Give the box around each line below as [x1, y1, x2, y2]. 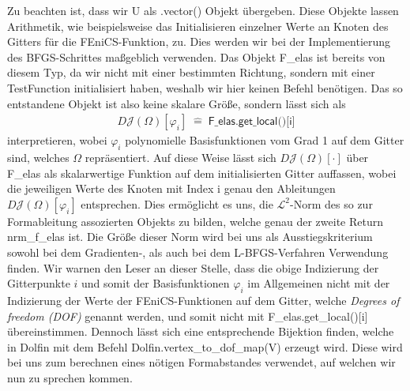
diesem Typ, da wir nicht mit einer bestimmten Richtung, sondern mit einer [7, 64, 375, 81]
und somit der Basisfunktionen [81, 275, 230, 291]
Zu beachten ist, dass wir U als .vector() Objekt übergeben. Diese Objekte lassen [7, 2, 399, 18]
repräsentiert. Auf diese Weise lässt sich [85, 149, 276, 165]
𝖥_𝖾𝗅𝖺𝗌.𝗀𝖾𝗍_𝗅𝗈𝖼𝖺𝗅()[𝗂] [208, 116, 295, 128]
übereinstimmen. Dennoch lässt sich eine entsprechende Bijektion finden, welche [7, 323, 394, 340]
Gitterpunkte [7, 275, 70, 291]
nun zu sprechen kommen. [7, 369, 133, 385]
